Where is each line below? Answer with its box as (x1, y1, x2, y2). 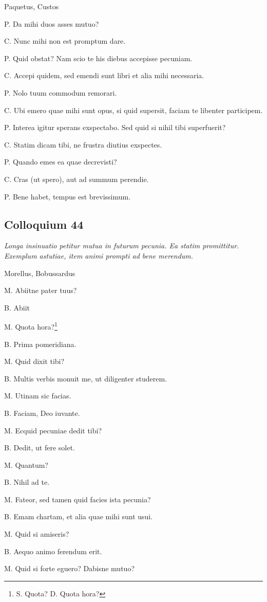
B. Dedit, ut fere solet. (4, 442, 75, 453)
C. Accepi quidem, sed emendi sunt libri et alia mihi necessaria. (4, 70, 204, 81)
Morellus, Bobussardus (4, 267, 75, 278)
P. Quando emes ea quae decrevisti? (4, 156, 117, 167)
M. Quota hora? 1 (4, 320, 58, 332)
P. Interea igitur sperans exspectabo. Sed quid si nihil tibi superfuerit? (4, 122, 226, 133)
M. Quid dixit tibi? (4, 356, 65, 367)
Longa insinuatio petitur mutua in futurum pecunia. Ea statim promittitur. (4, 240, 239, 251)
